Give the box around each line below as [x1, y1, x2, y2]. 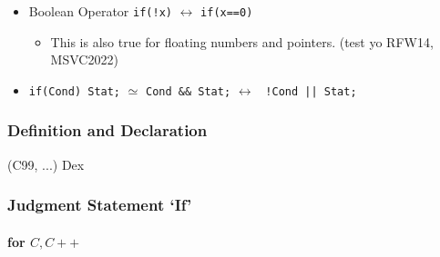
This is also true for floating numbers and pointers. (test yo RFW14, [50, 32, 434, 51]
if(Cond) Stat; [28, 84, 121, 98]
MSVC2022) [50, 50, 118, 69]
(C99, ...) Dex [7, 154, 85, 173]
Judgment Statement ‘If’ [7, 193, 192, 216]
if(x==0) [200, 6, 253, 19]
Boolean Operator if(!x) [28, 2, 172, 20]
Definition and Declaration [7, 119, 208, 142]
